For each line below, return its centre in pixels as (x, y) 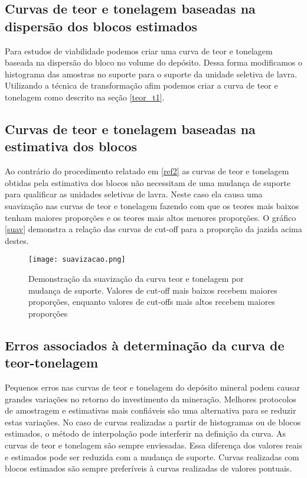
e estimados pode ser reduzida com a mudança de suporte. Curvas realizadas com (152, 456)
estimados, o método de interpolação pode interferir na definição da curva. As (146, 433)
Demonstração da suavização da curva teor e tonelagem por (136, 278)
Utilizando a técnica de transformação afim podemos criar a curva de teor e (141, 85)
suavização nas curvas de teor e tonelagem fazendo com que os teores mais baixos (152, 205)
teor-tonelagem (52, 362)
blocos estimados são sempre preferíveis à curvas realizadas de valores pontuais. (148, 468)
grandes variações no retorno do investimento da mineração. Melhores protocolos (151, 399)
